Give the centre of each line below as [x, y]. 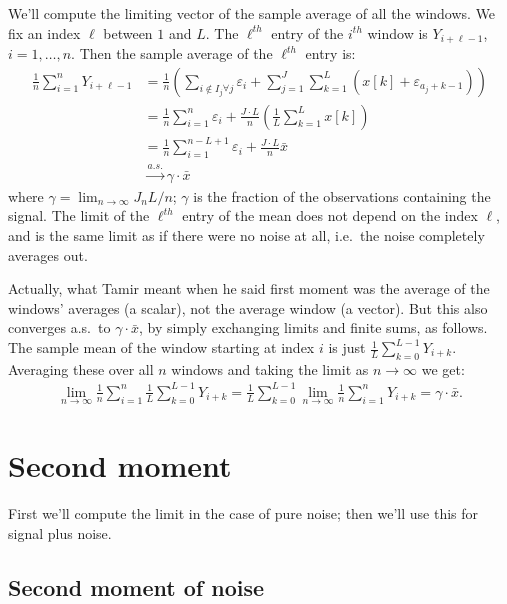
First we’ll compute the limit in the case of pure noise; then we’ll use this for [243, 513]
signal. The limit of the [79, 215]
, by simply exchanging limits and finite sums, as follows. [313, 327]
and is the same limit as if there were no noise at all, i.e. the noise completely [246, 235]
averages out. [48, 254]
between [128, 32]
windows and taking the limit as [270, 368]
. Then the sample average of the [172, 53]
